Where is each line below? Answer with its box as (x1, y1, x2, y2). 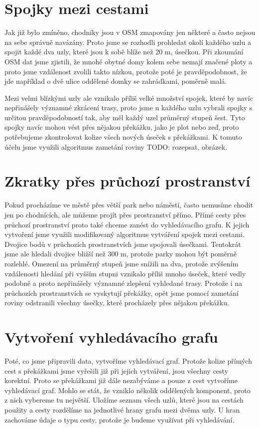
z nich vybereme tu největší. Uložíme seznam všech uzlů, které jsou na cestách (4, 395, 244, 405)
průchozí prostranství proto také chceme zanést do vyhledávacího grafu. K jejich (4, 219, 250, 229)
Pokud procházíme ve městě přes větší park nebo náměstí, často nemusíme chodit (4, 200, 253, 210)
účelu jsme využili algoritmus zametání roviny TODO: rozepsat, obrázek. (4, 141, 228, 152)
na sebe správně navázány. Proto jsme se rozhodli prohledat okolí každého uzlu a (4, 36, 251, 47)
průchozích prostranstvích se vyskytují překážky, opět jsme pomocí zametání (4, 287, 239, 298)
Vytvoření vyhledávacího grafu (4, 327, 218, 347)
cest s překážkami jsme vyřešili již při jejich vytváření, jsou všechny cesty (4, 365, 229, 376)
